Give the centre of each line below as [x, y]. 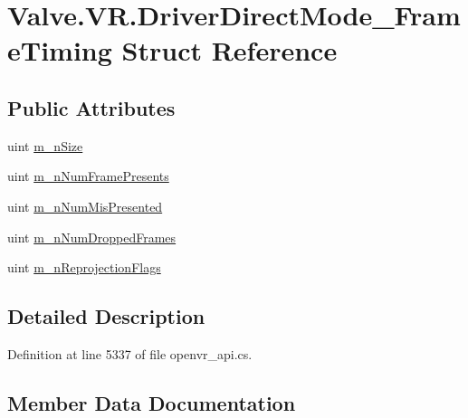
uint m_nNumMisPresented [85, 206]
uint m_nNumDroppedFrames [92, 237]
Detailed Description [106, 316]
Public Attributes [91, 107]
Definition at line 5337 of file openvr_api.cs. [130, 353]
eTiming [60, 50]
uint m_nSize [45, 145]
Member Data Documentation [152, 402]
